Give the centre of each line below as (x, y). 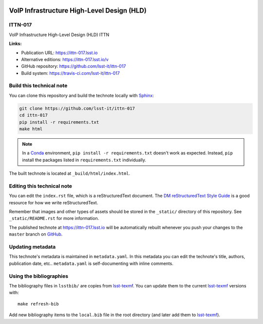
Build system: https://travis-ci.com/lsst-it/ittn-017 (71, 73)
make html (31, 129)
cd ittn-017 (34, 115)
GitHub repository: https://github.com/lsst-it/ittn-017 (74, 66)
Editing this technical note (41, 186)
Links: (15, 43)
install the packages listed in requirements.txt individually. (84, 160)
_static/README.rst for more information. (54, 218)
